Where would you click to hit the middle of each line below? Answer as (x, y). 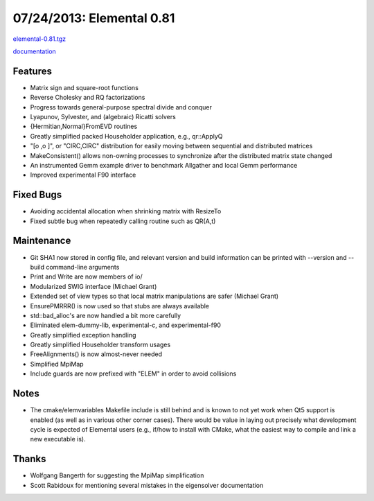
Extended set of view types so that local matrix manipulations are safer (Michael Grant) (154, 296)
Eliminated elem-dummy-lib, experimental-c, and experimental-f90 (126, 325)
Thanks (29, 459)
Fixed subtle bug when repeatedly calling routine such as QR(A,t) (123, 221)
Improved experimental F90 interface (83, 175)
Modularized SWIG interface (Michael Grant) (93, 286)
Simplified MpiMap (57, 364)
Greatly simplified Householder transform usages (100, 345)
